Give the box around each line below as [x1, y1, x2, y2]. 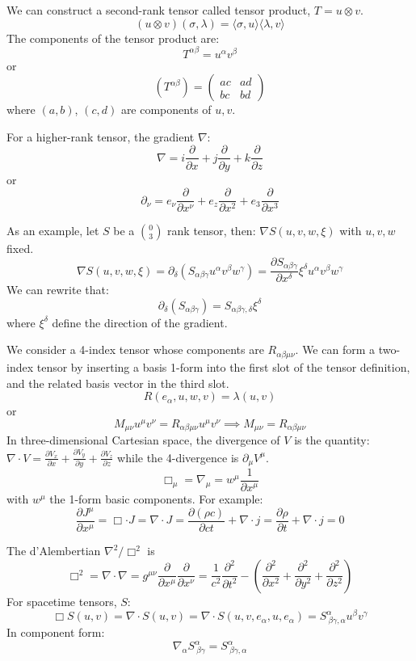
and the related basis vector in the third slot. [6, 374, 229, 391]
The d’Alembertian [6, 542, 101, 559]
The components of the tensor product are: [6, 29, 220, 46]
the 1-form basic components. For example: [49, 490, 263, 507]
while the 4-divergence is [117, 448, 239, 465]
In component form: [6, 624, 105, 641]
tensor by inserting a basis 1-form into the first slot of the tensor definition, [36, 358, 410, 375]
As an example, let [6, 222, 99, 239]
